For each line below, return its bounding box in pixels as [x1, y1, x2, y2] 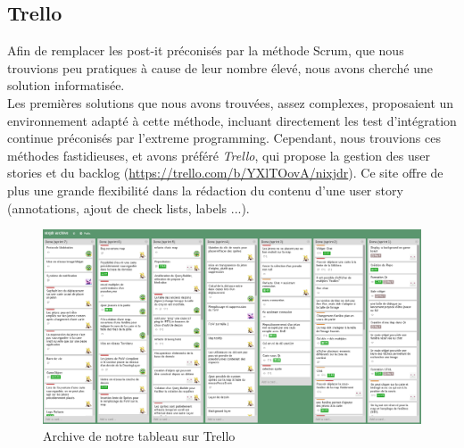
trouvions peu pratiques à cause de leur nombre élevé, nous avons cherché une [7, 58, 433, 77]
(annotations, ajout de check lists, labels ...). [7, 198, 250, 217]
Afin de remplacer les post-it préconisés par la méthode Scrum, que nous [7, 41, 404, 60]
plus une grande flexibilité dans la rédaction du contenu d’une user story [7, 180, 403, 199]
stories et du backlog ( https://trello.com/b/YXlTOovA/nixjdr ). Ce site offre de [7, 163, 443, 182]
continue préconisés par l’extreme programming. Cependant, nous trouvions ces [7, 129, 441, 147]
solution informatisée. [7, 76, 125, 95]
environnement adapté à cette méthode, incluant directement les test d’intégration [7, 111, 457, 129]
